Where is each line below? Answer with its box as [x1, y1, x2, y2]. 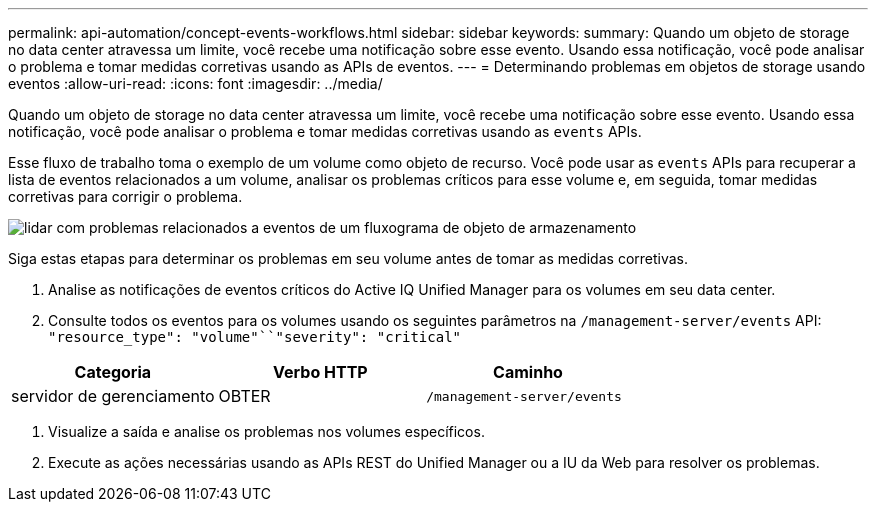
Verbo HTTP [273, 362, 368, 382]
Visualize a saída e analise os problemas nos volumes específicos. [48, 423, 485, 440]
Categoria [74, 362, 152, 382]
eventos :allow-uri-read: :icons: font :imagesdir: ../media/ [8, 75, 383, 92]
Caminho [493, 362, 563, 382]
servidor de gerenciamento [11, 386, 215, 406]
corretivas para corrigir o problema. [8, 188, 243, 205]
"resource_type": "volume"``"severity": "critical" [48, 329, 462, 345]
